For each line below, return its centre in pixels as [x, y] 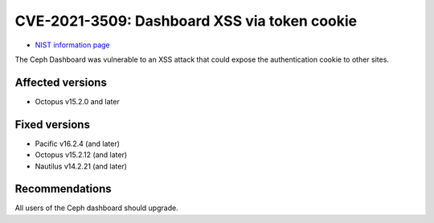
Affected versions [61, 82]
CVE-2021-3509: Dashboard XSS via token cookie [186, 21]
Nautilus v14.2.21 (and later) [81, 166]
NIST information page [72, 45]
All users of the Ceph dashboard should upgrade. [96, 208]
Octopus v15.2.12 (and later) [81, 155]
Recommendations [63, 189]
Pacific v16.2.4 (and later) [78, 144]
